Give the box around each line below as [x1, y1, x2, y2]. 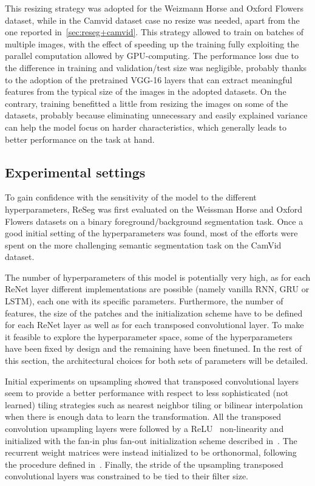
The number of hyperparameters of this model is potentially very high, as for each [5, 270, 311, 283]
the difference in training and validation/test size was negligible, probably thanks [5, 61, 307, 74]
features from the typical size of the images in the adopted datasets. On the [5, 85, 286, 98]
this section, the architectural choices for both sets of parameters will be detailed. [5, 354, 308, 367]
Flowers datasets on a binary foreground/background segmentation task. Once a [5, 214, 303, 227]
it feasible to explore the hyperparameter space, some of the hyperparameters [5, 330, 293, 343]
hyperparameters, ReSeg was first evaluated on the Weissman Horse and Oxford [5, 202, 303, 215]
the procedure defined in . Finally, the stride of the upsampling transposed [5, 457, 283, 470]
